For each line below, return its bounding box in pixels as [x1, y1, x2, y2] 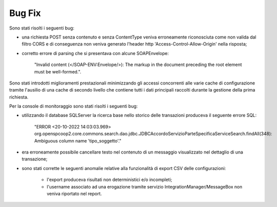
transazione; [21, 156, 47, 162]
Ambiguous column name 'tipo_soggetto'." [34, 137, 122, 143]
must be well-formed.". [34, 68, 81, 74]
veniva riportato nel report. [46, 190, 102, 196]
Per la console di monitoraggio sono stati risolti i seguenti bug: [9, 103, 138, 109]
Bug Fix [9, 7, 41, 18]
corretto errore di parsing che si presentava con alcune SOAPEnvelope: [21, 50, 169, 56]
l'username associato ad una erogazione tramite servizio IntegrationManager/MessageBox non [46, 183, 242, 189]
